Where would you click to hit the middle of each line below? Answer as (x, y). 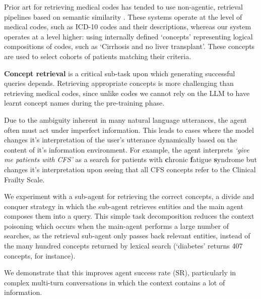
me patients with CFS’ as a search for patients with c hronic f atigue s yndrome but (130, 159)
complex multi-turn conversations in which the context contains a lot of (115, 282)
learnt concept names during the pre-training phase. (84, 103)
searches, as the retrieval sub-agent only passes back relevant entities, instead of (127, 236)
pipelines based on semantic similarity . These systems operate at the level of (123, 16)
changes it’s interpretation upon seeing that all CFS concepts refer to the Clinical (130, 169)
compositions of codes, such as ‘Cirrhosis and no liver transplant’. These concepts (129, 46)
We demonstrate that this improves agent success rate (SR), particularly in (120, 272)
